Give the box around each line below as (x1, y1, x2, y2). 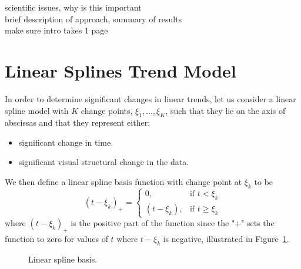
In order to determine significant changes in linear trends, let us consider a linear (5, 92, 296, 105)
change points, (81, 104, 133, 116)
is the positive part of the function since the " (71, 217, 235, 229)
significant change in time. (18, 136, 113, 148)
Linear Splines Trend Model (5, 58, 236, 82)
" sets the (241, 217, 275, 229)
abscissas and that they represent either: (5, 116, 150, 129)
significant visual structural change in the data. (18, 156, 189, 168)
